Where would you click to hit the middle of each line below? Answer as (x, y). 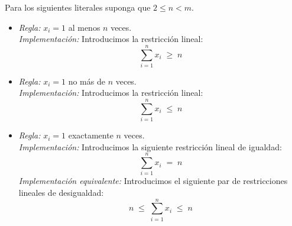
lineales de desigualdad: (61, 193)
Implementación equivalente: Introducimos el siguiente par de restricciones (153, 181)
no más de (87, 81)
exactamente (91, 135)
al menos (84, 27)
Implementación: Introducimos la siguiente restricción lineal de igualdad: (150, 146)
